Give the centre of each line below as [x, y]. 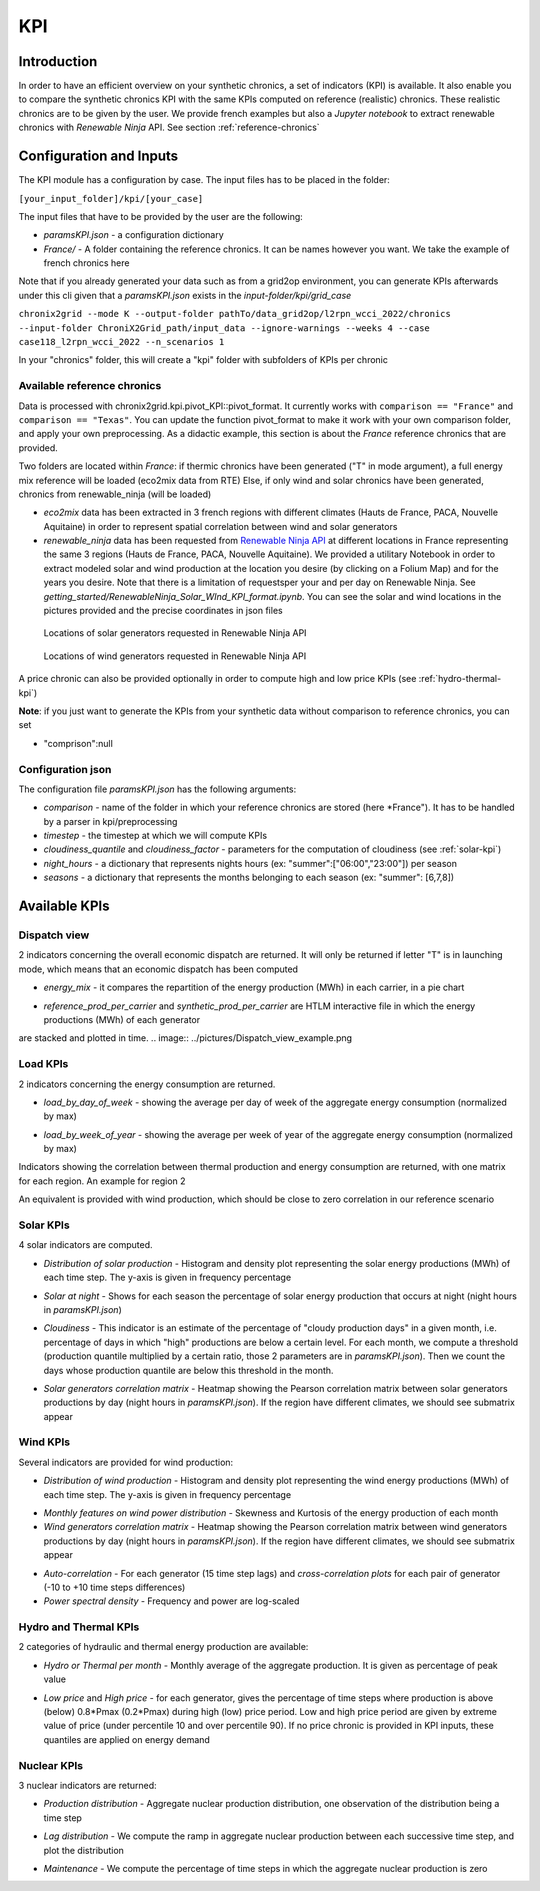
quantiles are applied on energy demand [126, 1739]
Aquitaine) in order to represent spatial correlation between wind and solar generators [220, 526]
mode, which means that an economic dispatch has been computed [158, 969]
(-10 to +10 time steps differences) [114, 1587]
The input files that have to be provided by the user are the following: [161, 216]
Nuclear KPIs [51, 1765]
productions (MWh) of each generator [121, 1019]
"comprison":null [78, 743]
